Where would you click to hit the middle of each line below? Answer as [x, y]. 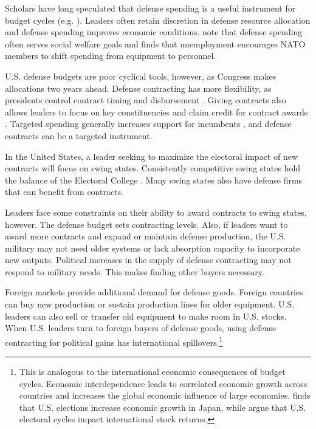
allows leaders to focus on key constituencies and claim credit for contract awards [156, 112]
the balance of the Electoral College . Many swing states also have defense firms [154, 180]
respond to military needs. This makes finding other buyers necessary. [135, 271]
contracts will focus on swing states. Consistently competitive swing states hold [153, 168]
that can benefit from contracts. [64, 192]
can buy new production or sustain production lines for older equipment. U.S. [150, 304]
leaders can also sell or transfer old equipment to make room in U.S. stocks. [146, 316]
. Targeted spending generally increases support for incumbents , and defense [148, 124]
